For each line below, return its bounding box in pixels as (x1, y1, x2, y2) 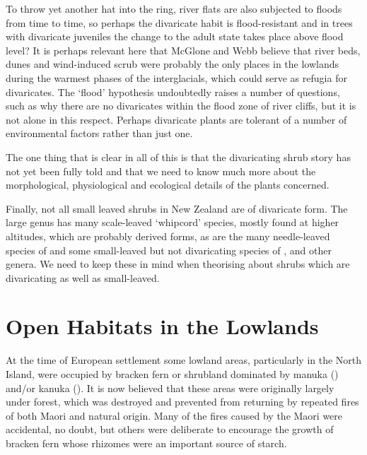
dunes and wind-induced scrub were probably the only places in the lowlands (6, 57, 339, 71)
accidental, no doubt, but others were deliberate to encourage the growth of (6, 422, 334, 437)
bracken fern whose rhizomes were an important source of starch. (6, 435, 287, 450)
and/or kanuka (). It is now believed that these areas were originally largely (6, 380, 334, 395)
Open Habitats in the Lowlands (6, 312, 319, 341)
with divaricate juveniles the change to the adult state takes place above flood (6, 29, 344, 44)
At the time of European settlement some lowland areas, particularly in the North (6, 353, 362, 367)
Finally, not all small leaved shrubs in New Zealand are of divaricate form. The (6, 201, 348, 215)
